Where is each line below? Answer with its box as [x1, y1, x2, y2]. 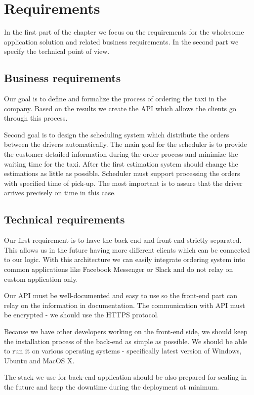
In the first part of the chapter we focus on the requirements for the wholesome [4, 27, 244, 37]
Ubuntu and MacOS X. [4, 355, 75, 365]
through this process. [4, 113, 68, 123]
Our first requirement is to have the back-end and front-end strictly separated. [4, 235, 242, 245]
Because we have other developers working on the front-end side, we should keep [4, 326, 248, 336]
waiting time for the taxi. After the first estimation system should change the [4, 158, 238, 169]
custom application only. [4, 273, 78, 284]
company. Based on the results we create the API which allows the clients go [4, 103, 236, 113]
